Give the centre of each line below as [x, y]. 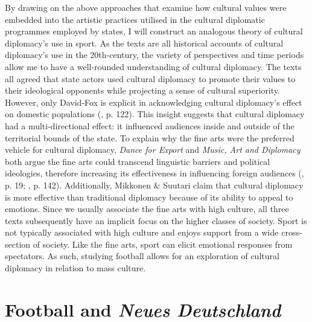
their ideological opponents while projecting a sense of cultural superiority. [142, 90]
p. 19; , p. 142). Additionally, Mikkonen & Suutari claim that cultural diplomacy [154, 185]
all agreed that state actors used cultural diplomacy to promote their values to [150, 78]
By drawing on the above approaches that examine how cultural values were [146, 7]
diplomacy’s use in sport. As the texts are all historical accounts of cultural [144, 43]
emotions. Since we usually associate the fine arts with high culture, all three [147, 209]
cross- [292, 232]
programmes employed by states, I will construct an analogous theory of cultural [154, 31]
